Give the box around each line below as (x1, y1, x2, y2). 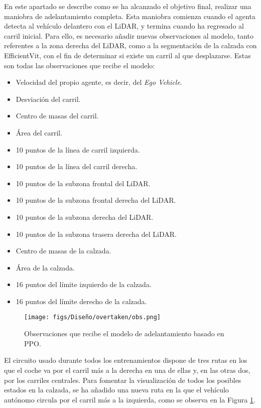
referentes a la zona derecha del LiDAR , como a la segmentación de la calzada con (4, 40, 257, 51)
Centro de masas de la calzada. (16, 245, 111, 256)
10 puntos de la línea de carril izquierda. (16, 144, 140, 155)
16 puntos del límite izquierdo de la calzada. (16, 279, 152, 290)
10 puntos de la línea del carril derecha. (16, 161, 138, 172)
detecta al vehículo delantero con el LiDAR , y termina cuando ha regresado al (4, 21, 244, 31)
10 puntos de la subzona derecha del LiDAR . (16, 211, 154, 222)
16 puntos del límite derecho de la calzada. (16, 296, 147, 306)
